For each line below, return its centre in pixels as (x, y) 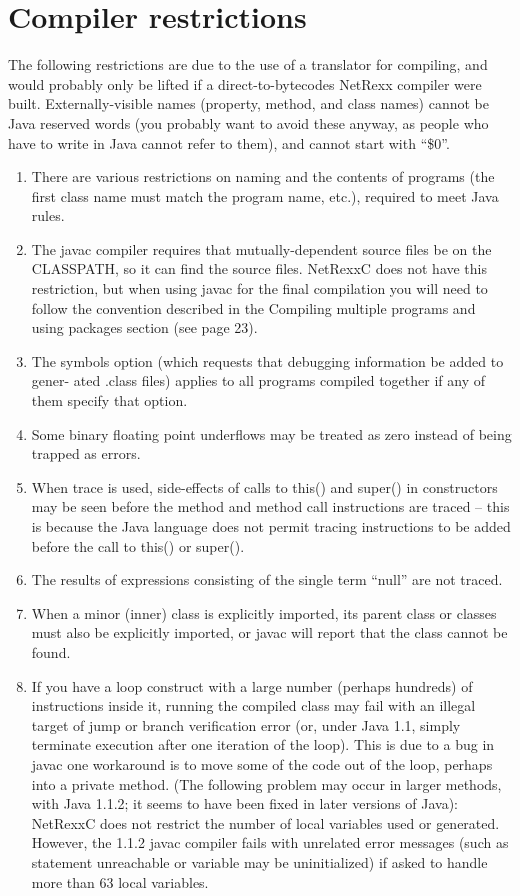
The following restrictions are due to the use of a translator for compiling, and (248, 64)
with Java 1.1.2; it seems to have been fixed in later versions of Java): (244, 803)
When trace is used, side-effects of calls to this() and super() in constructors (264, 486)
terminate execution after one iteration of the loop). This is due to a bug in (263, 744)
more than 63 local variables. (120, 881)
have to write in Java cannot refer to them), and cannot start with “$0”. (229, 142)
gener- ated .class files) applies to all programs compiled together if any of (258, 380)
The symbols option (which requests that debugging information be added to (267, 360)
